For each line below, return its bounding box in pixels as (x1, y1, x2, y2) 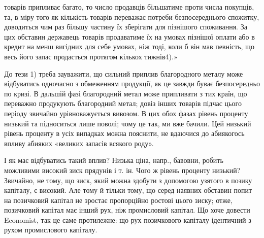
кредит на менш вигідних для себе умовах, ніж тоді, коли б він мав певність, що (4, 41, 254, 52)
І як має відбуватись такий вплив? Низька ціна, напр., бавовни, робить (4, 155, 223, 165)
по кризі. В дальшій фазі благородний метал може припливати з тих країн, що (4, 88, 247, 98)
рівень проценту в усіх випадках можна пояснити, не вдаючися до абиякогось (4, 128, 245, 139)
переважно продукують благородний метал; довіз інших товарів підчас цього (4, 98, 242, 109)
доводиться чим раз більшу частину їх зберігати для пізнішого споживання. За (4, 21, 247, 32)
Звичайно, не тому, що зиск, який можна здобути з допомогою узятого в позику (4, 175, 252, 185)
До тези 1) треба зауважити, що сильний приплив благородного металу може (4, 68, 243, 79)
